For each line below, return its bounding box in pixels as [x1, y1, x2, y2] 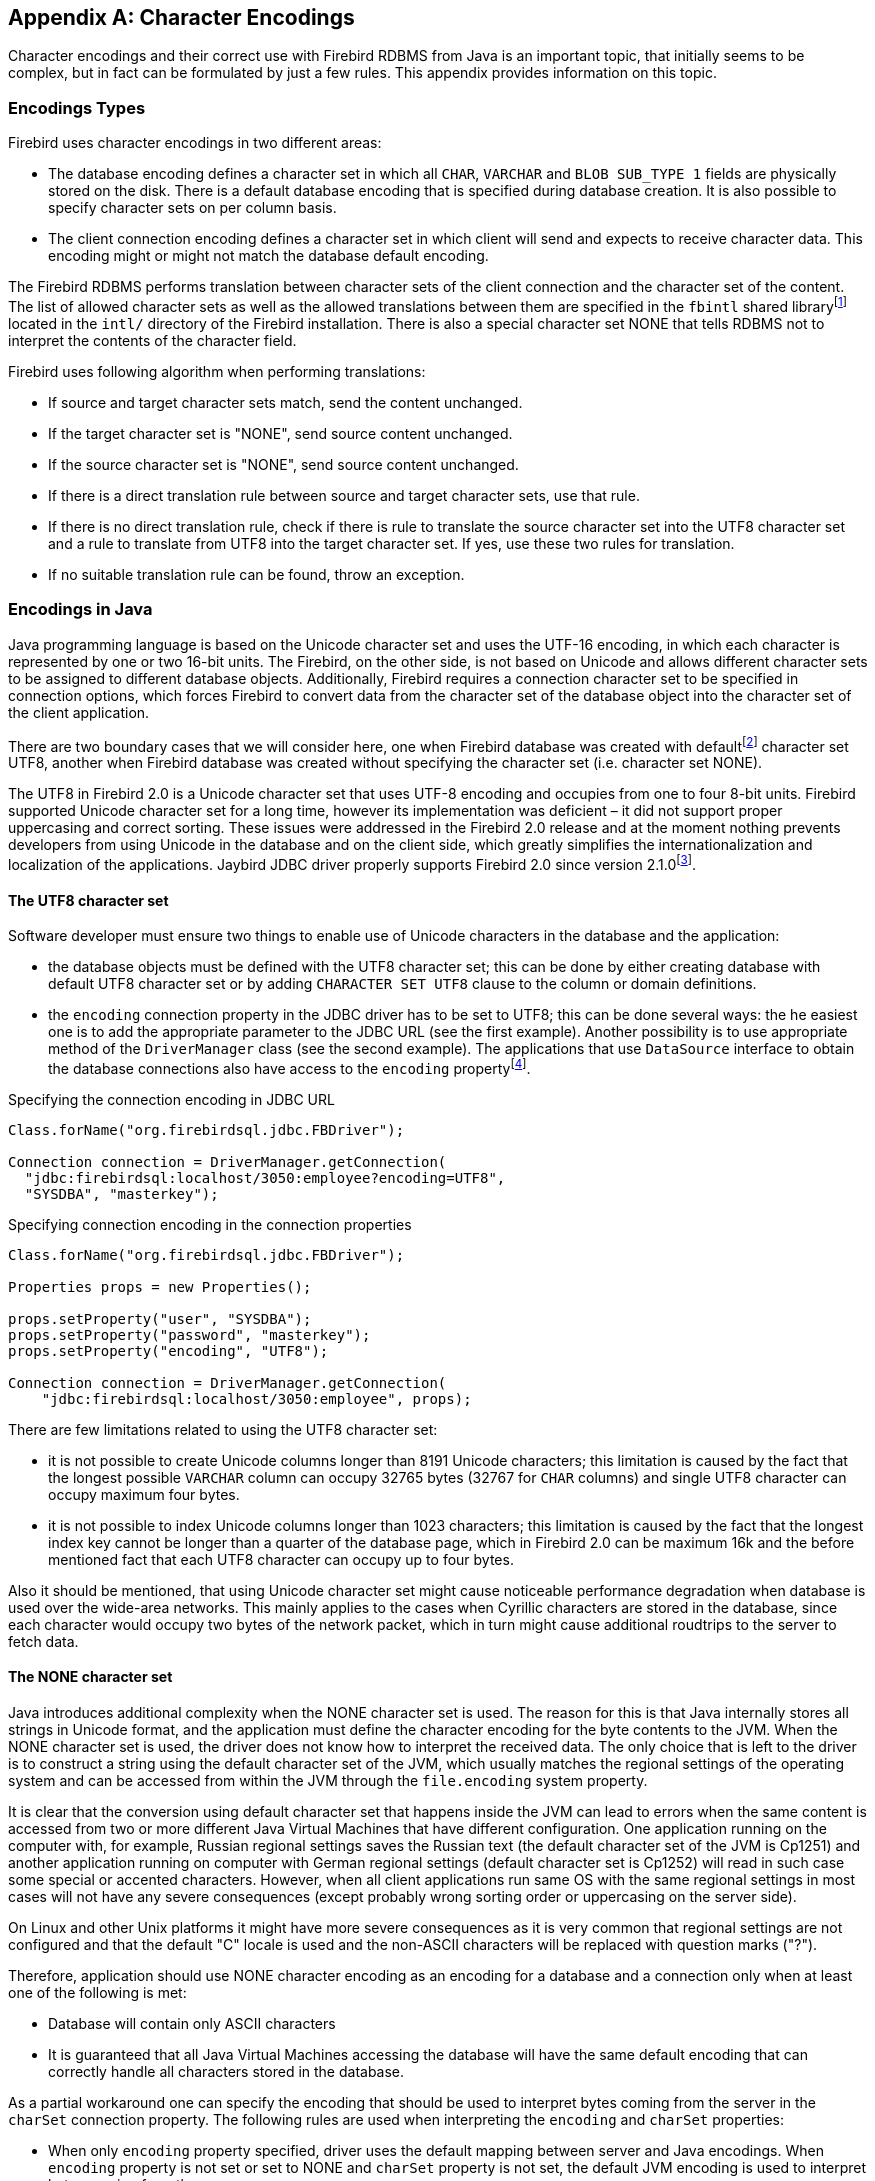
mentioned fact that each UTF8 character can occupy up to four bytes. [48, 1550, 514, 1568]
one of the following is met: [8, 1983, 187, 2001]
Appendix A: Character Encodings [8, 5, 355, 30]
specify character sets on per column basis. [48, 199, 337, 217]
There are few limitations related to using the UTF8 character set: [8, 1420, 438, 1438]
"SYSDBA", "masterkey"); [24, 1185, 219, 1202]
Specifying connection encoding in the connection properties [8, 1215, 412, 1233]
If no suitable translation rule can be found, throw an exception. [48, 565, 465, 583]
